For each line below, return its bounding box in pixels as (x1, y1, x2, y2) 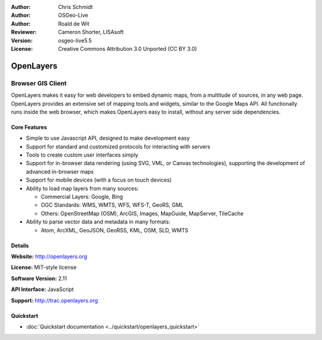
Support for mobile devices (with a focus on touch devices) (26, 176, 172, 183)
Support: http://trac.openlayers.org (11, 296, 98, 304)
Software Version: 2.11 (11, 275, 67, 282)
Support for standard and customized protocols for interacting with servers (26, 143, 210, 150)
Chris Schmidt (58, 4, 93, 10)
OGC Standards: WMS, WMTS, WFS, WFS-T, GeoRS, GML (41, 201, 184, 209)
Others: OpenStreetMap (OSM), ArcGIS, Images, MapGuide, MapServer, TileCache (41, 210, 244, 217)
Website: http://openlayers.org (11, 253, 88, 260)
